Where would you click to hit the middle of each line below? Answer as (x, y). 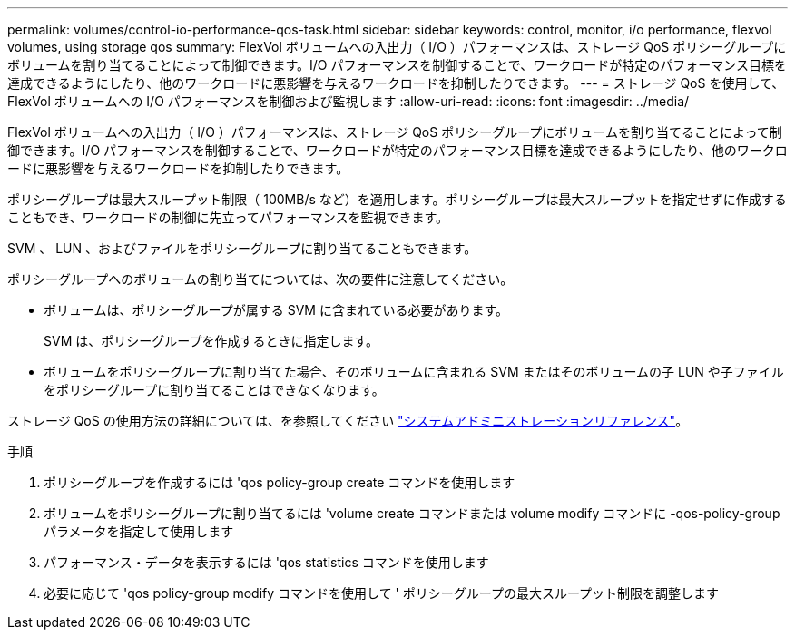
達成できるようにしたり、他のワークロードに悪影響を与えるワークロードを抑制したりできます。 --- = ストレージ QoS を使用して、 (396, 83)
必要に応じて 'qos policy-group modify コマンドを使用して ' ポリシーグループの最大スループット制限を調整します (382, 593)
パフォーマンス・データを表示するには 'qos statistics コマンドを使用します (266, 562)
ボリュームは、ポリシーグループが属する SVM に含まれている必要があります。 (276, 310)
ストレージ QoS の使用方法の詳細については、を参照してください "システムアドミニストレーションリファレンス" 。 (348, 421)
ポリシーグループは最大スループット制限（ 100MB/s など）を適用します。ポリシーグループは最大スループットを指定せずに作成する (397, 199)
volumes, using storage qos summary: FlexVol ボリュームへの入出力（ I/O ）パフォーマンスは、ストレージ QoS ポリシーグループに (397, 47)
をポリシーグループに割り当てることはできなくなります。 (214, 390)
